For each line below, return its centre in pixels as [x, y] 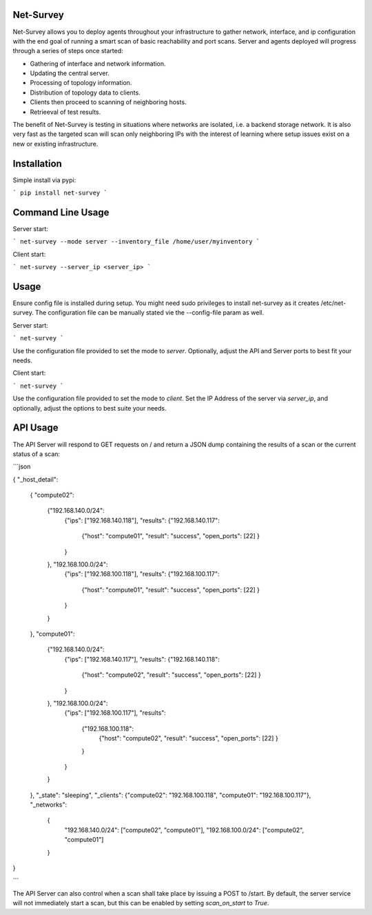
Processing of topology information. [81, 83]
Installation [37, 163]
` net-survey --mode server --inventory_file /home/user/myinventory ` [136, 242]
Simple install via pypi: [44, 180]
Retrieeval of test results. [65, 112]
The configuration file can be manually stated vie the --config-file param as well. [149, 313]
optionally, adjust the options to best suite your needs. [90, 408]
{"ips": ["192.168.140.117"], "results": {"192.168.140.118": [142, 659]
